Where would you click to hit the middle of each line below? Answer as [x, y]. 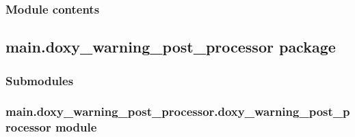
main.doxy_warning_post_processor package [171, 47]
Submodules [40, 80]
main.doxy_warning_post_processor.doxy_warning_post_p [178, 111]
